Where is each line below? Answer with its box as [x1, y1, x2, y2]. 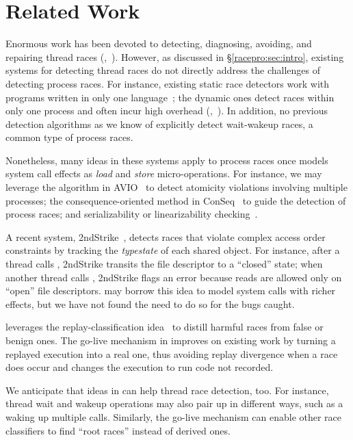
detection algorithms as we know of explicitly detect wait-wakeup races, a [5, 116, 313, 131]
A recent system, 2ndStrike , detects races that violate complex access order [5, 229, 326, 244]
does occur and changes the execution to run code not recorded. [5, 360, 274, 374]
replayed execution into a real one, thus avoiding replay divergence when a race [5, 346, 338, 361]
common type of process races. [5, 130, 133, 144]
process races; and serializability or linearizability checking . [5, 207, 258, 221]
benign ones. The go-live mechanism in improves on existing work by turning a [5, 333, 336, 347]
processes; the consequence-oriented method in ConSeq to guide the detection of [5, 193, 346, 207]
